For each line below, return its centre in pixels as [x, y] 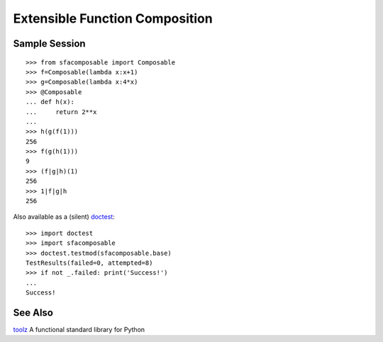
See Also [33, 313]
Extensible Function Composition [113, 18]
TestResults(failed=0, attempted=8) [89, 263]
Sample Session [49, 44]
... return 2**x [61, 112]
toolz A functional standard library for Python [79, 330]
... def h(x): [50, 102]
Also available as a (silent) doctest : [64, 217]
